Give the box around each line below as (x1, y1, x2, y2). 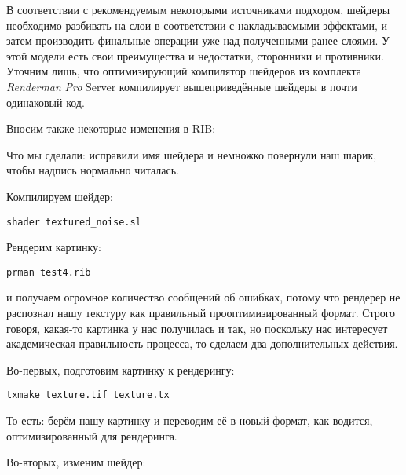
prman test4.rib (6, 266, 91, 278)
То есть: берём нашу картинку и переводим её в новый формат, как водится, (6, 412, 373, 429)
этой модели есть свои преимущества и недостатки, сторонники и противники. (6, 47, 384, 64)
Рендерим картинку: (6, 239, 101, 255)
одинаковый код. (6, 93, 85, 110)
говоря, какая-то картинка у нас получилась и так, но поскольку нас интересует (6, 320, 388, 336)
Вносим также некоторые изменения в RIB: (6, 120, 216, 137)
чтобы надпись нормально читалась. (6, 162, 179, 178)
